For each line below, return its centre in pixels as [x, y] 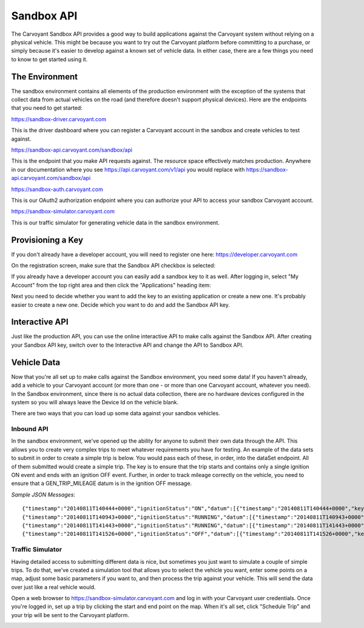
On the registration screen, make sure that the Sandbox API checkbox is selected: [113, 266]
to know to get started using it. [49, 59]
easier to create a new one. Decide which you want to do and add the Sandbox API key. [120, 305]
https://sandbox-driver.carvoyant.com [59, 119]
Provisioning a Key [47, 240]
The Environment [45, 77]
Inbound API [30, 429]
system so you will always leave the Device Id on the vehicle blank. [95, 402]
